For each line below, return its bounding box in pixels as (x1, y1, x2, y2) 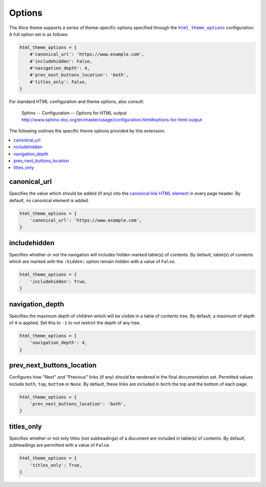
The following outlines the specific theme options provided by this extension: (9, 128, 166, 134)
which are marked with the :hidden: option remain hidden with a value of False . (9, 259, 176, 265)
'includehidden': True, (30, 278, 87, 284)
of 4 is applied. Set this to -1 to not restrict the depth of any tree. (9, 319, 141, 325)
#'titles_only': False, (30, 79, 87, 85)
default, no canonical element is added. (9, 197, 90, 203)
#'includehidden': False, (30, 58, 93, 64)
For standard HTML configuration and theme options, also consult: (9, 99, 144, 104)
